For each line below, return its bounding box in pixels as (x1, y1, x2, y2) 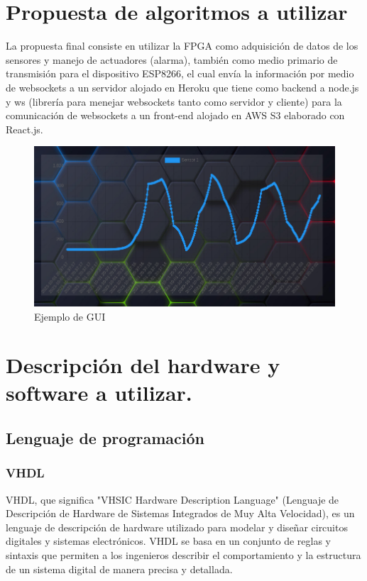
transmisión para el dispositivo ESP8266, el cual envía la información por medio (6, 66, 354, 81)
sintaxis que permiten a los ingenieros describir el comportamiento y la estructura (6, 548, 361, 563)
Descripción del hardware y (6, 350, 280, 380)
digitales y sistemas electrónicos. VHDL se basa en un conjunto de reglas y (6, 533, 331, 548)
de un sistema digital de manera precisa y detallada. (6, 561, 233, 576)
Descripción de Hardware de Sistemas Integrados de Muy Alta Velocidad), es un (6, 506, 355, 521)
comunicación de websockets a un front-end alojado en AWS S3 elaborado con (6, 108, 345, 123)
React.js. (6, 121, 43, 136)
